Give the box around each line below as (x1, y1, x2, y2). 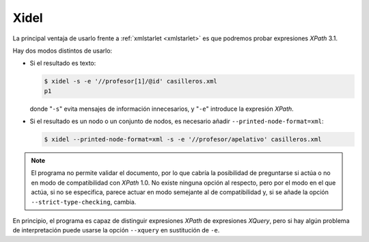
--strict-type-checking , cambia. (31, 198, 137, 206)
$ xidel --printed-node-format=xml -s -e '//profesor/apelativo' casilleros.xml (44, 135, 322, 144)
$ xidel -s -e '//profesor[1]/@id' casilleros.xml (44, 77, 218, 85)
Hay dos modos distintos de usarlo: (12, 46, 113, 55)
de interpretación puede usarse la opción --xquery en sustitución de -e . (12, 226, 220, 234)
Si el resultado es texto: (29, 59, 96, 68)
